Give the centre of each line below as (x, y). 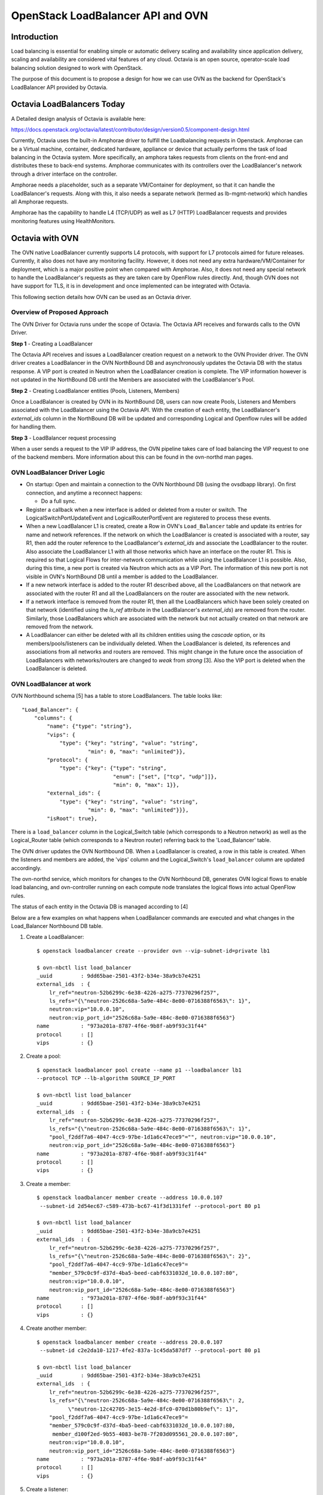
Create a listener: (47, 1490)
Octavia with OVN (45, 238)
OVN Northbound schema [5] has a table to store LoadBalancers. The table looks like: (117, 696)
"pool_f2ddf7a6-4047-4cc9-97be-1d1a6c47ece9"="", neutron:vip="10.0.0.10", (162, 1137)
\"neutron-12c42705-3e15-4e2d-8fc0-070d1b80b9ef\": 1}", (153, 1409)
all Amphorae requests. (40, 202)
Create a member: (48, 1183)
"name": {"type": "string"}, (90, 726)
